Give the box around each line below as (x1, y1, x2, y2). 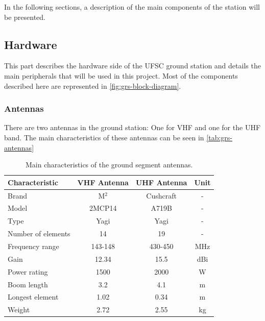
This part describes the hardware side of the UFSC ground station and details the (4, 60, 261, 71)
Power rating (8, 266, 48, 277)
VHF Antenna (77, 177, 129, 187)
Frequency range (8, 240, 59, 251)
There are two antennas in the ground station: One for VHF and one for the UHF (4, 122, 261, 133)
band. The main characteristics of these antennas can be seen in (4, 132, 204, 142)
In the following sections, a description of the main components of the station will (4, 2, 260, 12)
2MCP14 (89, 203, 117, 213)
